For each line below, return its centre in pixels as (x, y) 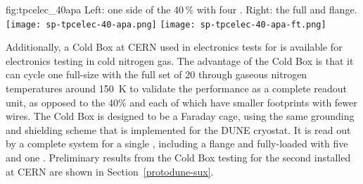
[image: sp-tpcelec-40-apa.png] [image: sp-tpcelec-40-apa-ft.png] (166, 24)
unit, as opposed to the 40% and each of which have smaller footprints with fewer (181, 102)
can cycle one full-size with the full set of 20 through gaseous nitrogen (157, 74)
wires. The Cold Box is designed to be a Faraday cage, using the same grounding (180, 116)
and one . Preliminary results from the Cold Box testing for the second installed (178, 157)
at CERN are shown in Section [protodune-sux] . (110, 171)
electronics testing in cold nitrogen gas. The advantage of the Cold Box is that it (180, 60)
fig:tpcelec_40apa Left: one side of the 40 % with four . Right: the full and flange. (181, 9)
